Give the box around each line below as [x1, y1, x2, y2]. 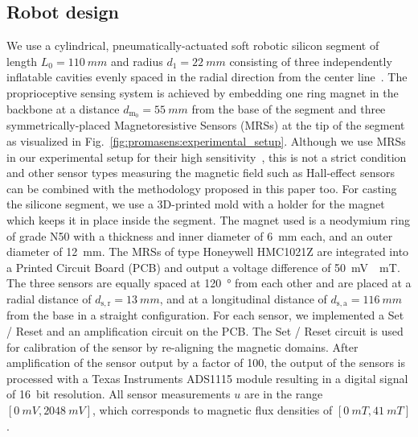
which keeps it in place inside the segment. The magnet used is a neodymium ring [6, 212, 411, 228]
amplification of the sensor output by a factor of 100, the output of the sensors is [6, 354, 406, 371]
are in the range [244, 385, 323, 402]
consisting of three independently [229, 52, 392, 69]
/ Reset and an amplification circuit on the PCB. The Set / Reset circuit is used [6, 323, 404, 340]
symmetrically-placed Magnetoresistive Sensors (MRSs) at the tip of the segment [6, 117, 405, 134]
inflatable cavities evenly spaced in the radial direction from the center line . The [6, 68, 408, 85]
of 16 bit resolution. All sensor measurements [6, 385, 231, 402]
